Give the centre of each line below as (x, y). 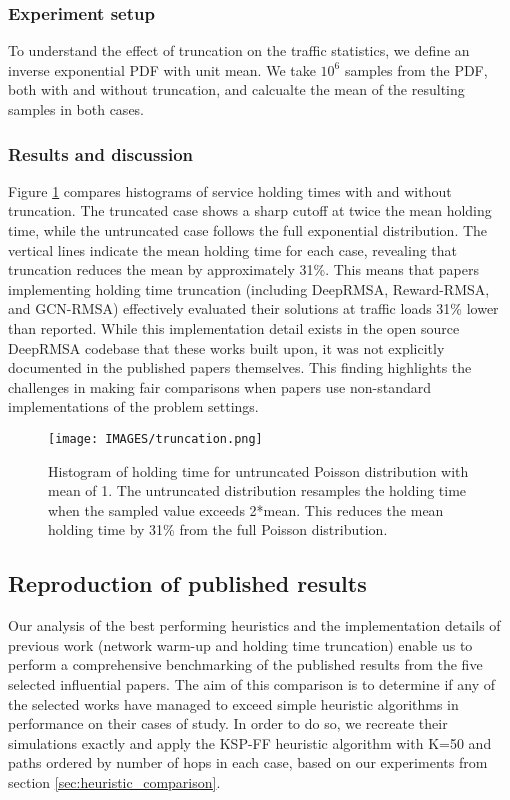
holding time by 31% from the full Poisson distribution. (218, 529)
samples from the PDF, (416, 69)
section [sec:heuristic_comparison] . (114, 781)
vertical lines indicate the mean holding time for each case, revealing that (233, 249)
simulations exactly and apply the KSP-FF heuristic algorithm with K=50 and (250, 742)
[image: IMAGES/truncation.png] (155, 438)
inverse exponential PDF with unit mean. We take (162, 69)
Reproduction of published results (187, 583)
